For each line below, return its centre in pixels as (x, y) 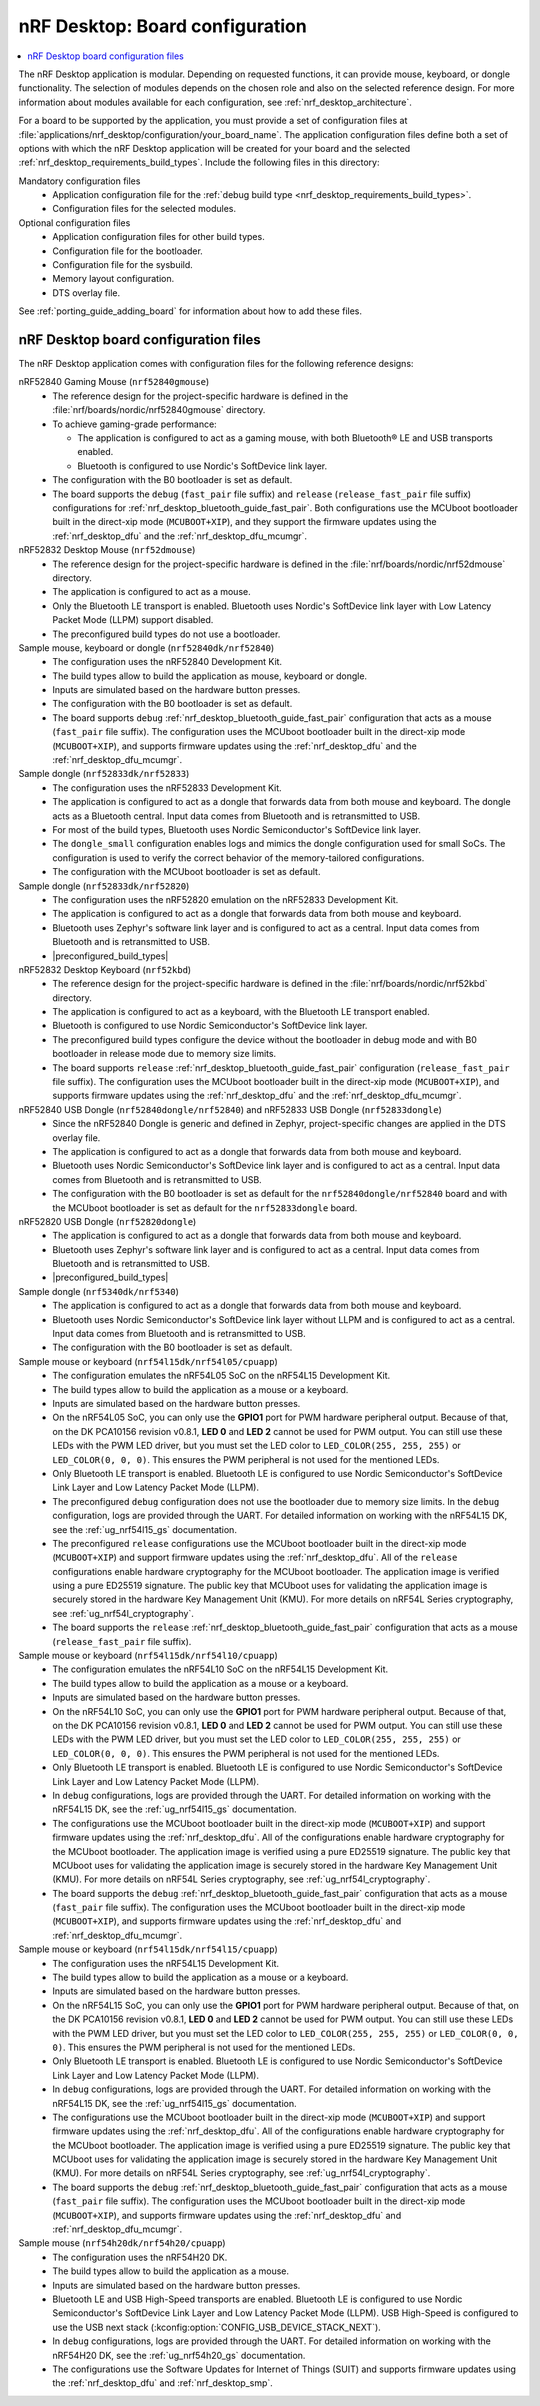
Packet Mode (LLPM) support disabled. (133, 620)
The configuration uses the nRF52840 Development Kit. (167, 662)
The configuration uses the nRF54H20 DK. (140, 2257)
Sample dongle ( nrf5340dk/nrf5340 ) (98, 1291)
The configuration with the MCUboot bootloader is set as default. (186, 872)
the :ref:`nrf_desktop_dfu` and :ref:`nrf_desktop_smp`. (163, 2383)
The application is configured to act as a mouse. (151, 592)
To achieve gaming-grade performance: (134, 424)
